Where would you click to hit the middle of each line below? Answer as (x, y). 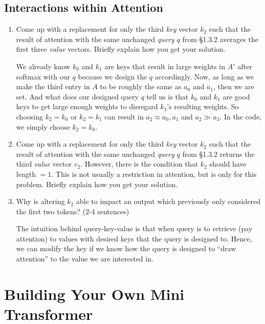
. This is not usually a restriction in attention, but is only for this (154, 174)
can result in (124, 116)
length (26, 174)
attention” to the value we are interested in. (85, 259)
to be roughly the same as (141, 86)
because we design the (113, 76)
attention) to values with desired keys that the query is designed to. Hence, (134, 238)
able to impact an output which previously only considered (168, 201)
